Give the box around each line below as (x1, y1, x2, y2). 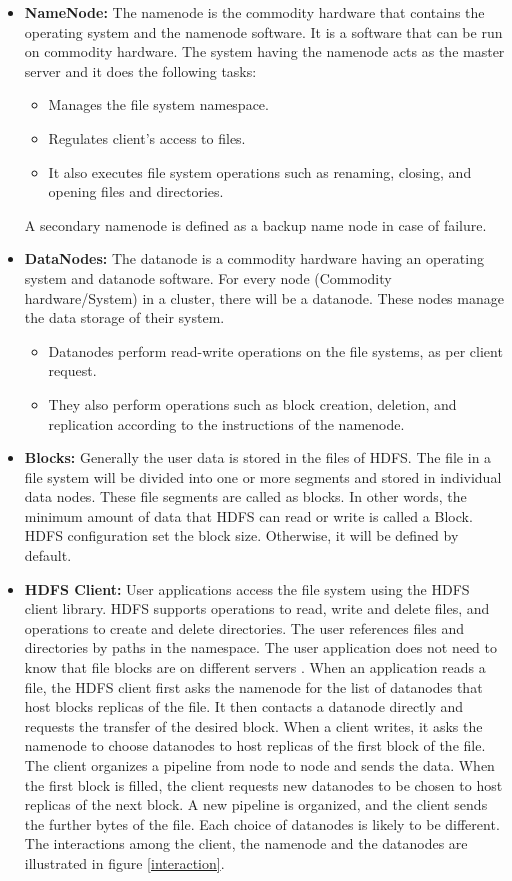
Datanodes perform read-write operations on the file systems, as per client (48, 340, 503, 361)
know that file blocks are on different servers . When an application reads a (24, 657, 486, 678)
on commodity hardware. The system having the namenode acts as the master (24, 41, 505, 62)
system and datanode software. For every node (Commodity (24, 267, 392, 288)
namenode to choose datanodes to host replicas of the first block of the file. (24, 735, 486, 756)
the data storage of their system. (24, 307, 225, 328)
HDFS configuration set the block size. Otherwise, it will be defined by (24, 525, 459, 546)
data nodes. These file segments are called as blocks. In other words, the (24, 486, 467, 507)
